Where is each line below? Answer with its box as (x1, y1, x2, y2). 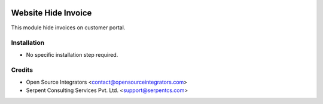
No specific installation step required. (26, 51, 118, 58)
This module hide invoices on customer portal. (11, 24, 126, 31)
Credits (11, 66, 33, 74)
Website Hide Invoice (11, 8, 92, 18)
